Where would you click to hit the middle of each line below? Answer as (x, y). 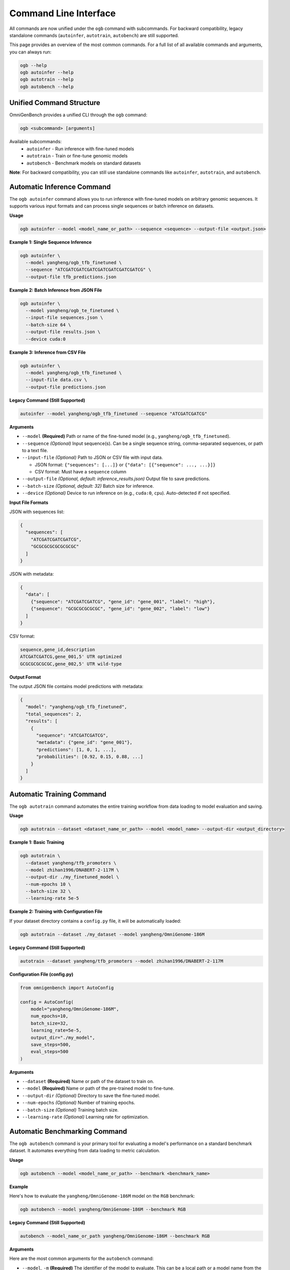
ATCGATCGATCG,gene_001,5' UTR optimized (71, 657)
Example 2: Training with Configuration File (56, 911)
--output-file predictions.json (66, 387)
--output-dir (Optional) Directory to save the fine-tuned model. (91, 1095)
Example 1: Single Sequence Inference (51, 242)
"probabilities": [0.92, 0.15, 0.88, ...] (90, 757)
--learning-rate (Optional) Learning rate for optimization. (85, 1117)
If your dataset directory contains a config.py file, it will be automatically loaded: (95, 921)
